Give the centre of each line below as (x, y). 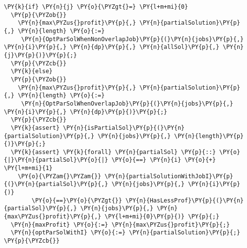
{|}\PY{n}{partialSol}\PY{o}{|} (56, 160)
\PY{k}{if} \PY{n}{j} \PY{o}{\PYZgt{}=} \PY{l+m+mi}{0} (96, 7)
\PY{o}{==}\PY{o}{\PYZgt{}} (77, 200)
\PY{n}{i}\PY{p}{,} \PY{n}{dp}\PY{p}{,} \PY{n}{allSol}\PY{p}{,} (112, 47)
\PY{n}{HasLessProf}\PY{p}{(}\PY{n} (184, 200)
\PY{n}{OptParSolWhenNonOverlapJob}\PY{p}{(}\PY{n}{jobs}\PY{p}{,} (132, 39)
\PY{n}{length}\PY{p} (209, 136)
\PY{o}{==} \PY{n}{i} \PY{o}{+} (164, 160)
